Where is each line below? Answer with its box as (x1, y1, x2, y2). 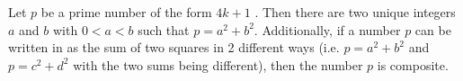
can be (414, 20, 451, 39)
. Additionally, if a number (254, 20, 401, 39)
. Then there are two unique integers (254, 3, 456, 21)
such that (138, 20, 190, 39)
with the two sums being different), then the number (73, 55, 363, 74)
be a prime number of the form (40, 3, 212, 21)
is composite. (377, 55, 449, 74)
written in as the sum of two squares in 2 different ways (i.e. (8, 38, 340, 57)
